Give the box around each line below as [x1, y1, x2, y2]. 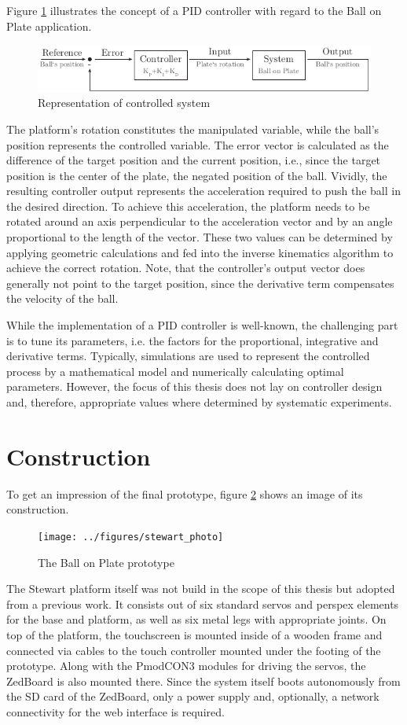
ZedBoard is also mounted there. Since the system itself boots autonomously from [6, 672, 401, 689]
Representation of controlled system [38, 94, 211, 111]
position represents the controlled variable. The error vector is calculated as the [6, 136, 389, 153]
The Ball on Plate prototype [38, 554, 174, 570]
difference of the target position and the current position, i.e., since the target [6, 152, 381, 168]
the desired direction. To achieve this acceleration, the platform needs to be [6, 197, 370, 214]
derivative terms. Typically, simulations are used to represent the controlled [6, 348, 370, 364]
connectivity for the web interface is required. [6, 703, 225, 719]
